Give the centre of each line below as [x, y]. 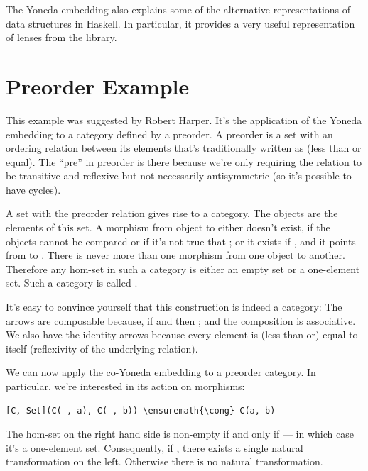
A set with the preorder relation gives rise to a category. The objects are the [172, 213]
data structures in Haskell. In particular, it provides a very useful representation [180, 23]
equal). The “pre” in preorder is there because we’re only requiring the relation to [184, 161]
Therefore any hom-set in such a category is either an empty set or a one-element [183, 268]
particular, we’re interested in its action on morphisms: [125, 386]
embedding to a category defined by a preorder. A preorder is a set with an [169, 134]
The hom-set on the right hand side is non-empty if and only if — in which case [180, 434]
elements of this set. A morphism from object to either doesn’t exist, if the [168, 227]
